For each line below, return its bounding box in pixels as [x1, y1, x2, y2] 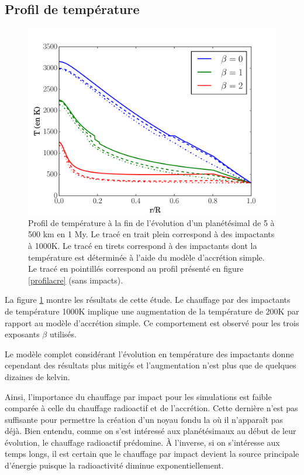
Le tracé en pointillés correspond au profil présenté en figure [28, 262, 244, 275]
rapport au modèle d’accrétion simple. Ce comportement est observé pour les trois [5, 316, 299, 329]
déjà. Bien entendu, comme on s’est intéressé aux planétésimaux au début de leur [5, 425, 296, 437]
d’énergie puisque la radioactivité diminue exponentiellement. [5, 459, 224, 471]
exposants [5, 328, 40, 340]
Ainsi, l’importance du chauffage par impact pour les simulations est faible [5, 390, 272, 402]
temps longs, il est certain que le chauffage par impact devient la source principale [5, 447, 299, 460]
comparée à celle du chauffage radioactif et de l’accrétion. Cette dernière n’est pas [5, 402, 298, 414]
